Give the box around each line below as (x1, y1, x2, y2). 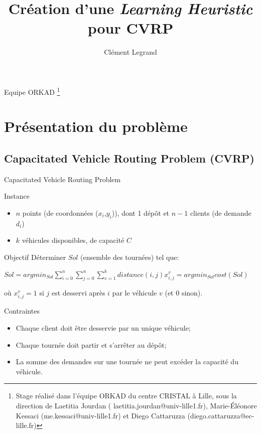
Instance (4, 191, 30, 201)
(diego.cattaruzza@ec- (187, 410, 254, 420)
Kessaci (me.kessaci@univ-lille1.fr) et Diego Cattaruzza (16, 410, 185, 420)
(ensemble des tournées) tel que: (80, 251, 179, 262)
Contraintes (4, 306, 40, 316)
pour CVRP (87, 18, 174, 38)
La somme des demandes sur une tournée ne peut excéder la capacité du (16, 356, 238, 367)
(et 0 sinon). (165, 287, 203, 298)
